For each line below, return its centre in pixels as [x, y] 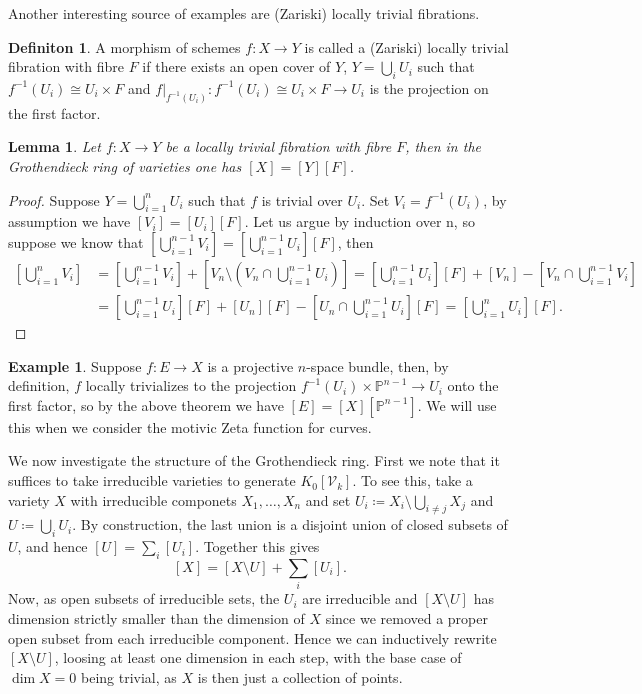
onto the [473, 385]
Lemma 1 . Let [54, 146]
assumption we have [69, 221]
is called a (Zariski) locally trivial [406, 46]
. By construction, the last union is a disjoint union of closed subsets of [290, 524]
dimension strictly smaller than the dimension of [156, 617]
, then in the [443, 146]
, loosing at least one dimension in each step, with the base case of [258, 657]
